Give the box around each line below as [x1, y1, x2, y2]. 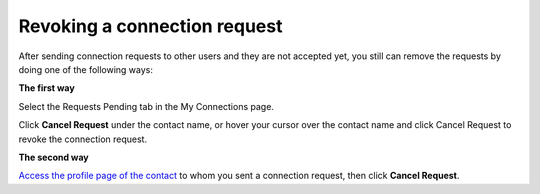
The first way [18, 82, 75, 94]
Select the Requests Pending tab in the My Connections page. [18, 100, 275, 112]
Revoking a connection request [18, 15, 283, 37]
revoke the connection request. [18, 133, 148, 145]
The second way [18, 151, 89, 163]
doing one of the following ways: [18, 63, 154, 75]
